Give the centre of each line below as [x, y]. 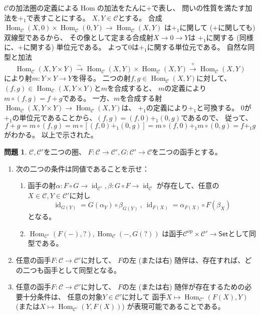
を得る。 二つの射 [101, 78]
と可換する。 [218, 108]
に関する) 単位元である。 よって [76, 47]
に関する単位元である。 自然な [197, 47]
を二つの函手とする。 [187, 151]
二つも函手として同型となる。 [72, 270]
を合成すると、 [132, 88]
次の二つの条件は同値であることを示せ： [82, 168]
